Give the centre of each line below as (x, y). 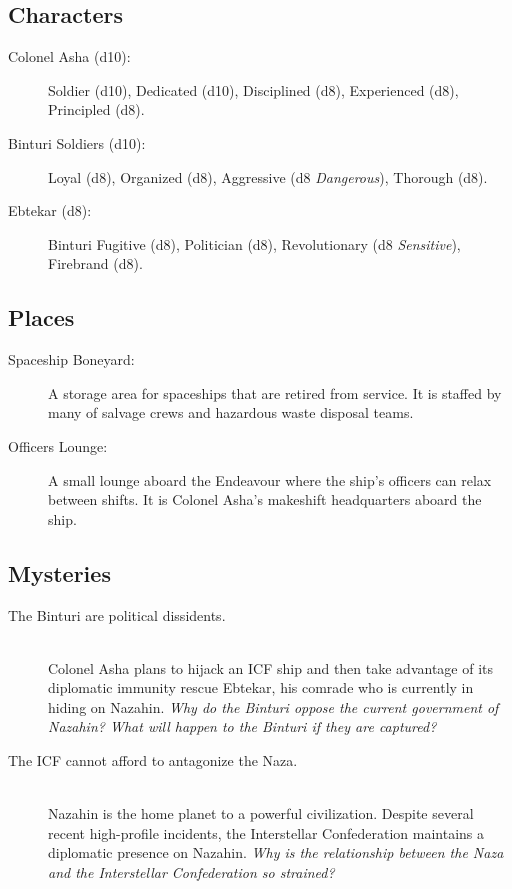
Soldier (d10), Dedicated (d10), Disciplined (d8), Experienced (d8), (253, 89)
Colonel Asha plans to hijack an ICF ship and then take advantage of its (271, 667)
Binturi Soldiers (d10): (77, 142)
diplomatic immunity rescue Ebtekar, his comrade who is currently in (261, 687)
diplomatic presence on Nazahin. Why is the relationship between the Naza (276, 852)
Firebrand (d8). (95, 263)
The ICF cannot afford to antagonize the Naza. (153, 760)
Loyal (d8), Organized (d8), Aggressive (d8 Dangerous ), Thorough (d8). (268, 176)
